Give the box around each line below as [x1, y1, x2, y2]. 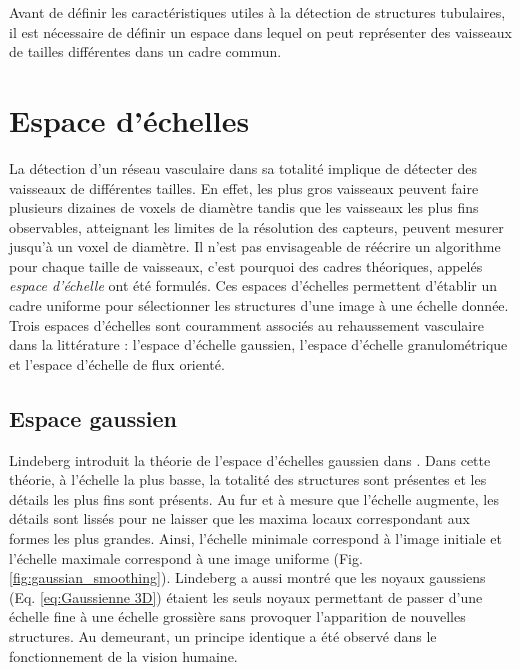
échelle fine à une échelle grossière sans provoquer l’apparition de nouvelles [9, 606, 466, 627]
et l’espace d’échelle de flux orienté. [9, 353, 225, 374]
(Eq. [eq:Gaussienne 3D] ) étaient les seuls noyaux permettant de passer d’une [9, 586, 483, 607]
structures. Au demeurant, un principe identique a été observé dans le [9, 625, 437, 646]
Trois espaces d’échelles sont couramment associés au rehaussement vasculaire [9, 314, 484, 335]
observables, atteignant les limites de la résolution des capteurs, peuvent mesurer [9, 216, 504, 237]
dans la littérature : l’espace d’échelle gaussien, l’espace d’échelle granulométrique [9, 334, 508, 355]
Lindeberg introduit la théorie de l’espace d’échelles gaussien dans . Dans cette [9, 449, 491, 470]
